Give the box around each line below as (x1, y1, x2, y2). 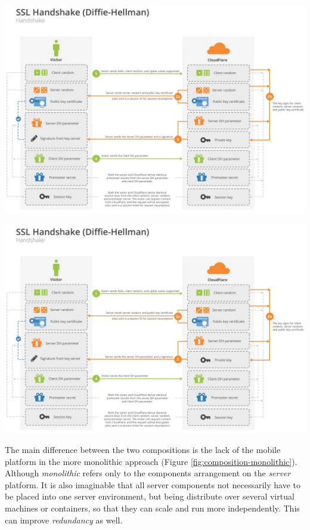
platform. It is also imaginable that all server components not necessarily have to (5, 478, 301, 491)
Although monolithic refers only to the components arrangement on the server (5, 467, 291, 479)
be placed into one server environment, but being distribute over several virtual (5, 490, 294, 503)
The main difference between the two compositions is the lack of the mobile (5, 443, 281, 456)
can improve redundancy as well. (5, 513, 123, 526)
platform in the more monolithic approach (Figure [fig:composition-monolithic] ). (5, 455, 297, 467)
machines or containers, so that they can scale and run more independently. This (5, 502, 300, 514)
